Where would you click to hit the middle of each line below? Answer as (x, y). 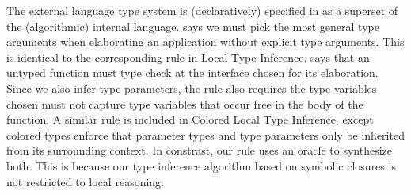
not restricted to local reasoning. (85, 181)
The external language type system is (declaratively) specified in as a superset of (202, 10)
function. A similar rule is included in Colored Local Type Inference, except (190, 119)
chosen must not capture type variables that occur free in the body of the (185, 103)
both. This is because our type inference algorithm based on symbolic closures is (201, 165)
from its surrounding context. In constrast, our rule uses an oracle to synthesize (199, 150)
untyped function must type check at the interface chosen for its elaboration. (192, 73)
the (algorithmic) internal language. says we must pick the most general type (193, 26)
